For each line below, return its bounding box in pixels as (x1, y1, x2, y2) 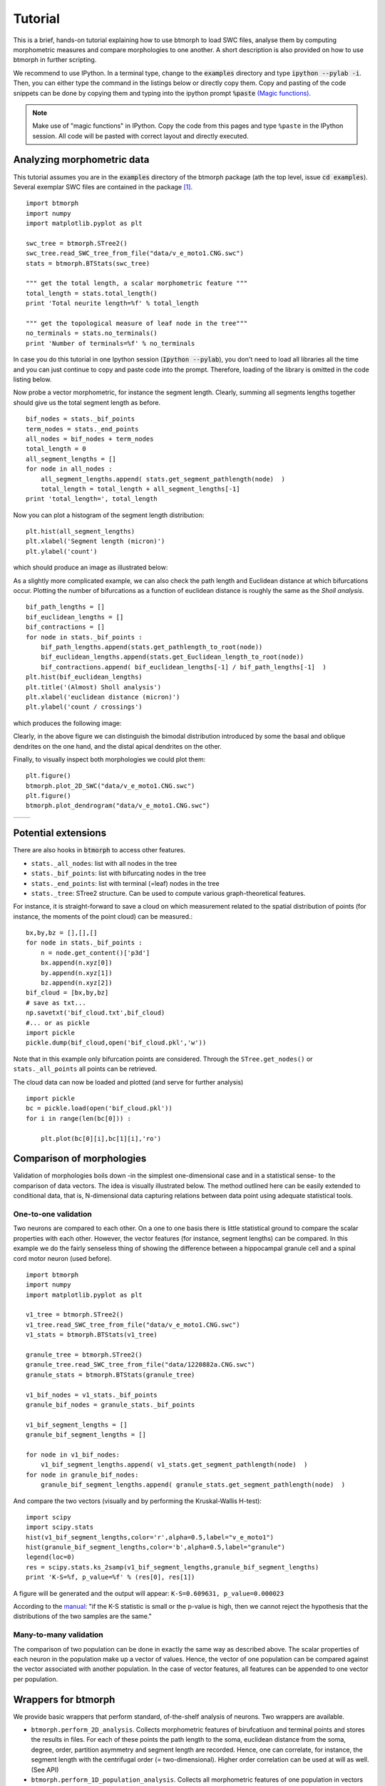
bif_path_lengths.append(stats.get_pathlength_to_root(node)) (40, 643, 263, 651)
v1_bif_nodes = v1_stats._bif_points (26, 1390, 158, 1399)
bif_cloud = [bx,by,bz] (26, 989, 109, 997)
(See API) (31, 1765, 59, 1774)
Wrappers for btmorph (13, 1693, 115, 1705)
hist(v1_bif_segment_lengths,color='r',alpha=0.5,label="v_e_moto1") (26, 1533, 274, 1541)
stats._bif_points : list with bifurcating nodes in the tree (31, 869, 207, 878)
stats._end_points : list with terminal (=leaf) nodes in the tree (31, 879, 220, 887)
